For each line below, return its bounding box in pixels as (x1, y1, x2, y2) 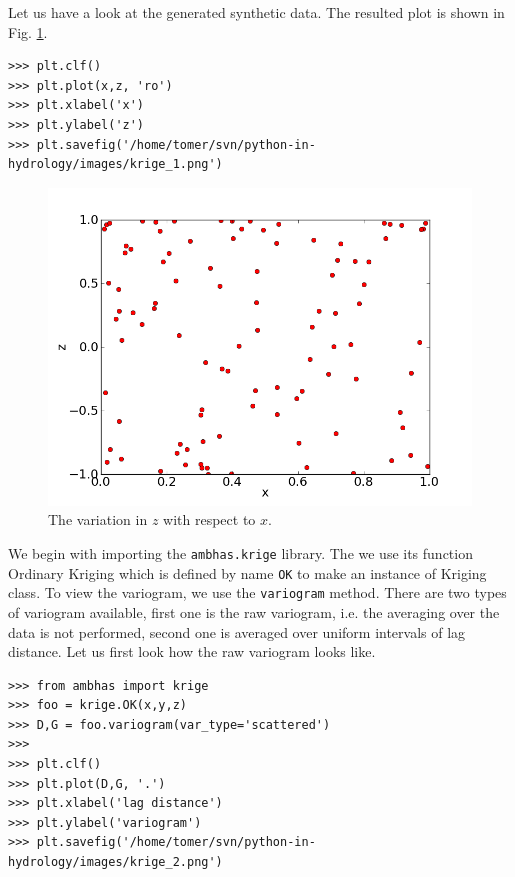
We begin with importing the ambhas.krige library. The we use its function (8, 542, 473, 563)
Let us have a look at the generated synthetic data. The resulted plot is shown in (8, 2, 505, 22)
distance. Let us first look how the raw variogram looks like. (8, 641, 376, 662)
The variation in (48, 509, 148, 530)
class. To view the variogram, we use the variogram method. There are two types (8, 582, 507, 603)
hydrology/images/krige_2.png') (8, 855, 223, 870)
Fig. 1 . (8, 21, 48, 42)
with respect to (163, 509, 256, 530)
